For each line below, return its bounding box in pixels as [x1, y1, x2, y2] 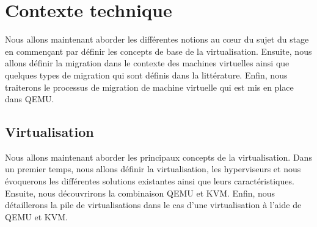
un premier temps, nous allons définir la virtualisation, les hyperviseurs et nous [5, 162, 301, 175]
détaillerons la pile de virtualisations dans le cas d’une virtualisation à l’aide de [5, 198, 302, 211]
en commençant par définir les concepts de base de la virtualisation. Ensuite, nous [5, 44, 312, 57]
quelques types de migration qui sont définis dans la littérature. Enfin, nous [5, 68, 288, 81]
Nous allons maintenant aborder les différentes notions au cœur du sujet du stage [5, 33, 309, 46]
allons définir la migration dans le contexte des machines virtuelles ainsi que [5, 57, 290, 69]
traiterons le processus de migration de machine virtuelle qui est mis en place [5, 80, 294, 93]
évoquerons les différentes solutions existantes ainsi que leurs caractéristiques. [5, 175, 294, 187]
